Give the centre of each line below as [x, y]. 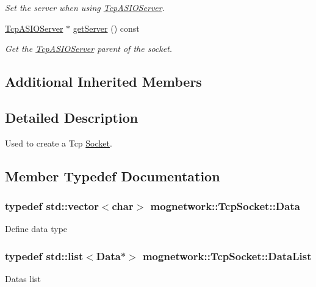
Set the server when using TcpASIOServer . [85, 7]
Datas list [23, 279]
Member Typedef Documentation [113, 176]
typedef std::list [44, 256]
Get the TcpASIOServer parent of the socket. [89, 49]
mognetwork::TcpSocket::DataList [227, 256]
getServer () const [106, 28]
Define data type [36, 229]
